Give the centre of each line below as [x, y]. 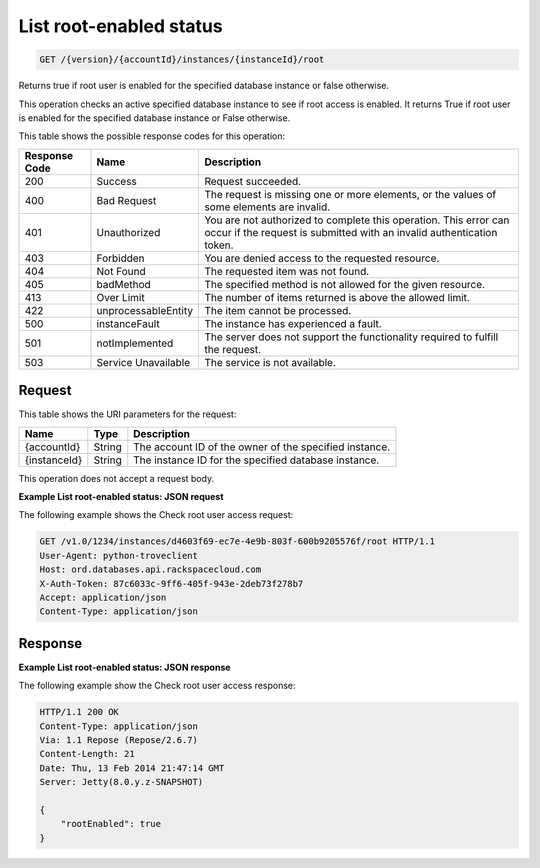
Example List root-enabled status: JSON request [121, 496]
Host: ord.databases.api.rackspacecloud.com [150, 569]
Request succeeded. [253, 181]
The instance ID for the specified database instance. [256, 460]
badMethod [124, 284]
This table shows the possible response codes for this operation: [152, 136]
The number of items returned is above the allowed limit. [337, 297]
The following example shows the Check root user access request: [156, 515]
